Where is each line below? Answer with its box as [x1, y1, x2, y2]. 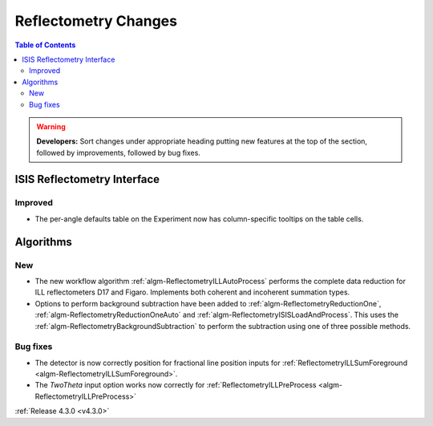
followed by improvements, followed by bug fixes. [36, 148, 200, 157]
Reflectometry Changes [14, 12, 178, 30]
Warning [36, 121, 66, 132]
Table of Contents [14, 40, 76, 50]
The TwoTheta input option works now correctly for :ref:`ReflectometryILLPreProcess [34, 380, 317, 390]
